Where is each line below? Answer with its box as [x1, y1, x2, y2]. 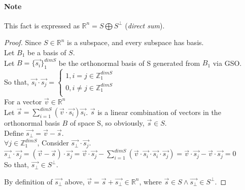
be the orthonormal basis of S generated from [58, 57, 200, 68]
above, [64, 176, 85, 186]
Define [4, 127, 24, 138]
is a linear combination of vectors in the [97, 106, 221, 117]
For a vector [4, 96, 42, 106]
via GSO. [213, 57, 242, 68]
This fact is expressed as [4, 20, 80, 30]
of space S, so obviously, [69, 118, 145, 128]
